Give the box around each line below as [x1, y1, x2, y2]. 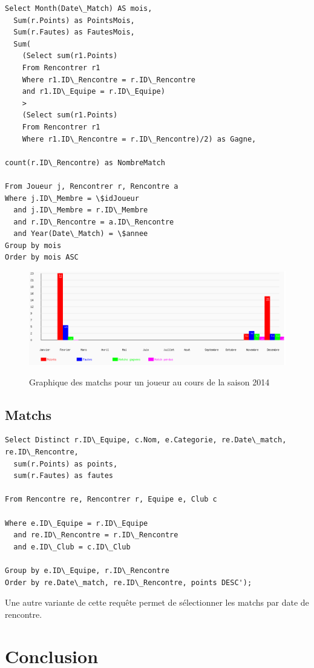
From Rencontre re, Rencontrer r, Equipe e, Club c [5, 495, 217, 504]
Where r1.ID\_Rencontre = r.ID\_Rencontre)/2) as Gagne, [22, 134, 257, 143]
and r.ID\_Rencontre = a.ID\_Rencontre [13, 217, 174, 226]
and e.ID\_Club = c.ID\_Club [13, 542, 131, 551]
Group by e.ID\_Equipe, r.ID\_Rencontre [5, 566, 170, 575]
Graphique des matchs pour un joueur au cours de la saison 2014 [29, 375, 270, 388]
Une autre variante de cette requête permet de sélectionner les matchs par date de [5, 596, 309, 609]
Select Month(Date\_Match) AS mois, [5, 4, 152, 13]
